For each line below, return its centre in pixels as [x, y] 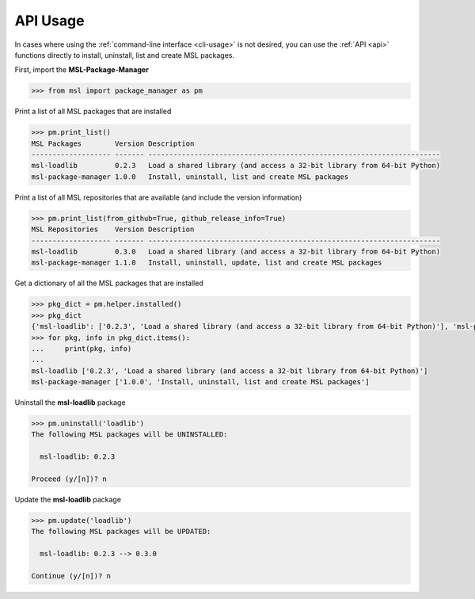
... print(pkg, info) [82, 348]
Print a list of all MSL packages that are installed [93, 112]
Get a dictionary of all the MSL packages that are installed [109, 283]
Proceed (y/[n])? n [69, 479]
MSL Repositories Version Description [113, 229]
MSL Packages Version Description [113, 143]
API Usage [49, 21]
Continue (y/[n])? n [71, 576]
